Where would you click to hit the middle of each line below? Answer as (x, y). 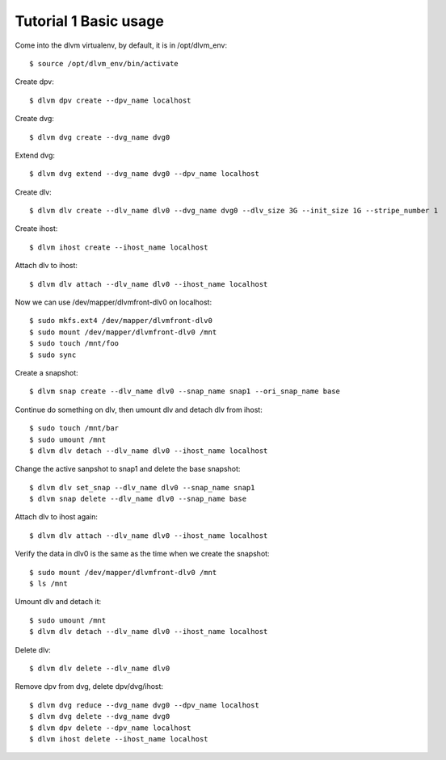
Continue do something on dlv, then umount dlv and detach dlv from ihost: (139, 409)
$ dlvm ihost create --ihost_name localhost (119, 247)
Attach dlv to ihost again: (57, 517)
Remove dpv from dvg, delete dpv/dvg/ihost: (89, 687)
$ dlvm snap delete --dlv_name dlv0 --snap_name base (138, 499)
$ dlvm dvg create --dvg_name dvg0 (100, 137)
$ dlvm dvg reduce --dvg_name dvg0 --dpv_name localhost (145, 705)
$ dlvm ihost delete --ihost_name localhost (119, 739)
